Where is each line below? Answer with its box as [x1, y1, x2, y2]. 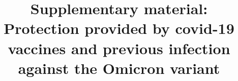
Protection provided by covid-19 [4, 18, 234, 38]
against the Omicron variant [18, 57, 220, 78]
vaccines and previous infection [8, 37, 230, 58]
